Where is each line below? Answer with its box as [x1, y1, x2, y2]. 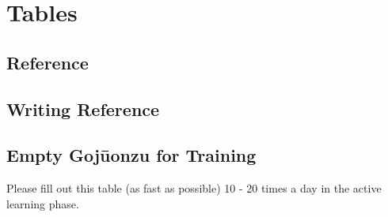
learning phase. [6, 195, 79, 211]
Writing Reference [6, 96, 160, 121]
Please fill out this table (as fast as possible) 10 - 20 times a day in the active [6, 180, 382, 196]
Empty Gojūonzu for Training [6, 143, 257, 167]
